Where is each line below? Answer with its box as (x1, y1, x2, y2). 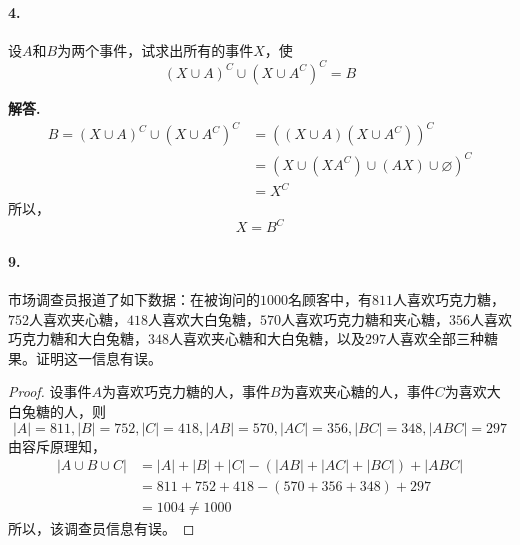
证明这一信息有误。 (35, 347, 162, 368)
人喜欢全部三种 (386, 328, 484, 349)
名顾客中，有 (288, 288, 372, 309)
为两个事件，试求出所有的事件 (57, 39, 254, 60)
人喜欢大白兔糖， (148, 308, 260, 329)
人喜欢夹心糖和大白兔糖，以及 (169, 328, 365, 349)
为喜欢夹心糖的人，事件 (280, 381, 435, 402)
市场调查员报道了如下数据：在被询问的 (8, 288, 260, 309)
